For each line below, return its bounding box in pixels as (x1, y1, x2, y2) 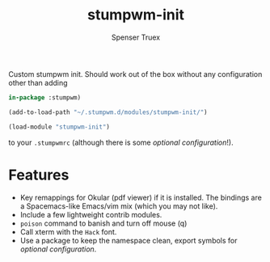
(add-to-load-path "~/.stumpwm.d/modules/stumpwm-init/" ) (8, 108, 208, 116)
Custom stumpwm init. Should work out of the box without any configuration (8, 69, 263, 78)
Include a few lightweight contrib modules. (19, 209, 162, 219)
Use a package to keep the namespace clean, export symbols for (19, 235, 238, 245)
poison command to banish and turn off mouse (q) (19, 218, 188, 228)
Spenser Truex (111, 32, 161, 42)
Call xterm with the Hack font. (19, 226, 117, 236)
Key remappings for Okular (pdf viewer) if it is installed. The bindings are (19, 192, 263, 202)
